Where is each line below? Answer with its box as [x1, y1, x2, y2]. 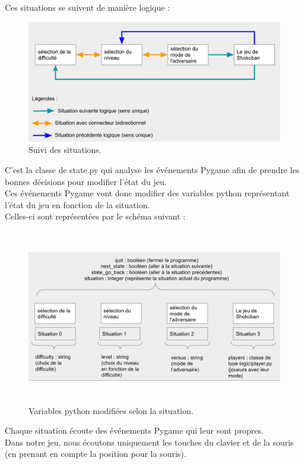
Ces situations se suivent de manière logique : [5, 1, 170, 13]
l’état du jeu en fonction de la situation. [5, 198, 150, 211]
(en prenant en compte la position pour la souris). [5, 447, 186, 460]
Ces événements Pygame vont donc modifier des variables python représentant [5, 187, 290, 199]
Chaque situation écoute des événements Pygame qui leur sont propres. [5, 424, 264, 437]
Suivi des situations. [28, 143, 102, 156]
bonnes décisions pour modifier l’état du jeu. [5, 175, 167, 187]
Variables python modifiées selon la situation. [28, 404, 194, 416]
